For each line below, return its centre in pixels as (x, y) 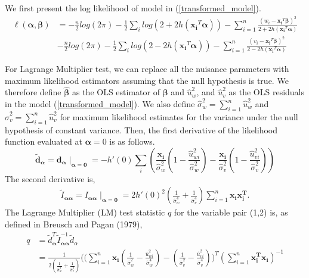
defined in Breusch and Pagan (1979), (74, 224)
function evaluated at (44, 141)
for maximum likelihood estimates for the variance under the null (179, 116)
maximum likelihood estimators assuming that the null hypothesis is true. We (147, 80)
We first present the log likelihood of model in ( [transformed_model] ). (133, 8)
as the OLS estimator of (116, 92)
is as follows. (132, 141)
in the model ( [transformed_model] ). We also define (100, 104)
